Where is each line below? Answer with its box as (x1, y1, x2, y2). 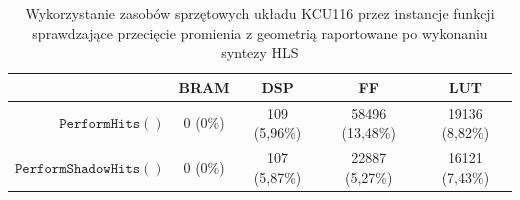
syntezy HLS (221, 42, 299, 63)
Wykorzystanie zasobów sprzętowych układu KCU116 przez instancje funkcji (25, 3, 495, 23)
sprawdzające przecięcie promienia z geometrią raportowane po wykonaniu (32, 22, 488, 43)
